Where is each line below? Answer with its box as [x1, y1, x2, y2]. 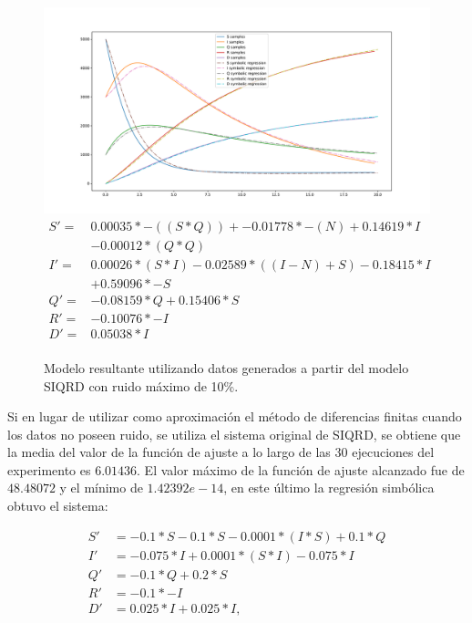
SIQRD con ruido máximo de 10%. [44, 376, 239, 395]
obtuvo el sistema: [7, 496, 108, 515]
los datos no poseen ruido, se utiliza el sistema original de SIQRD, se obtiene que [7, 424, 461, 443]
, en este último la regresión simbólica [223, 478, 435, 497]
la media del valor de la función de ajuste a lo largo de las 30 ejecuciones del [7, 442, 435, 462]
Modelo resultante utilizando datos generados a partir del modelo [44, 358, 409, 377]
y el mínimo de [59, 478, 143, 497]
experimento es [7, 460, 91, 479]
